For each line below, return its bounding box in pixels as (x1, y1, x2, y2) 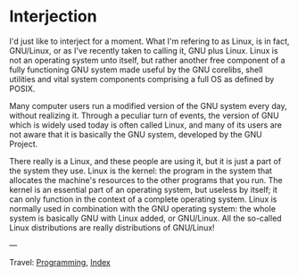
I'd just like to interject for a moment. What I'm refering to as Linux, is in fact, (9, 36, 290, 46)
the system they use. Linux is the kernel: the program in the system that (9, 165, 272, 176)
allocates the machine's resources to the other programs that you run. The (9, 174, 283, 185)
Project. (9, 138, 38, 149)
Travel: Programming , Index (9, 256, 112, 267)
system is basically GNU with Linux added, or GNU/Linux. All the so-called (9, 213, 283, 223)
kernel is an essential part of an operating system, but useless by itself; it (9, 184, 278, 195)
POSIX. (9, 83, 36, 94)
